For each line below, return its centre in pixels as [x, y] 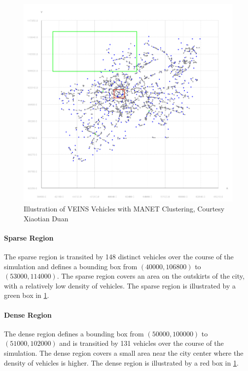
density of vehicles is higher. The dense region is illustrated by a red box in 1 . [121, 362]
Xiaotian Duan [46, 218]
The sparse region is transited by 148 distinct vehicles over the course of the [119, 256]
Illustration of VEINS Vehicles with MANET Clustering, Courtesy [124, 208]
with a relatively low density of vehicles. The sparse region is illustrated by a [120, 285]
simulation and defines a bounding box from [71, 266]
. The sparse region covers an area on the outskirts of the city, [151, 276]
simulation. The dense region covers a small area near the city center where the [124, 352]
